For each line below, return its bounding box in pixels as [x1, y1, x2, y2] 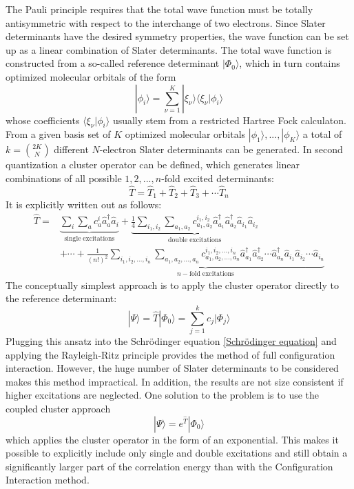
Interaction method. [6, 472, 90, 487]
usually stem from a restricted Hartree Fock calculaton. [112, 112, 346, 127]
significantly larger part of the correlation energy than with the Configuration [6, 459, 333, 473]
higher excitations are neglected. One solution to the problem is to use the [6, 388, 320, 402]
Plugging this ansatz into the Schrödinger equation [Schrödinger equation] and [6, 334, 337, 348]
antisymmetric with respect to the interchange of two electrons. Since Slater [6, 15, 326, 30]
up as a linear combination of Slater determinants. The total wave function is [6, 42, 332, 57]
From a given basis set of [6, 127, 111, 141]
